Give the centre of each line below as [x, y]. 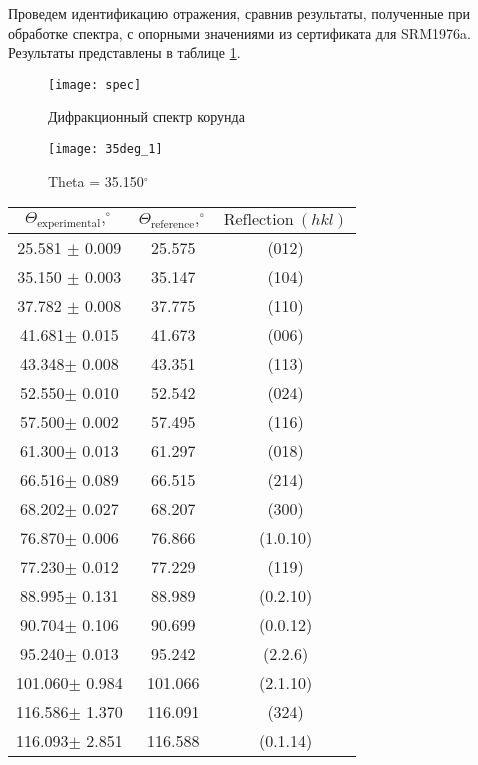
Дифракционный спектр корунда [146, 116]
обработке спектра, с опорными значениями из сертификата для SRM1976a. [239, 32]
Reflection [258, 219]
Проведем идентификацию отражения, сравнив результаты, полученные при [239, 13]
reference [172, 225]
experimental [69, 224]
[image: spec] [95, 84]
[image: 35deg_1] [105, 149]
